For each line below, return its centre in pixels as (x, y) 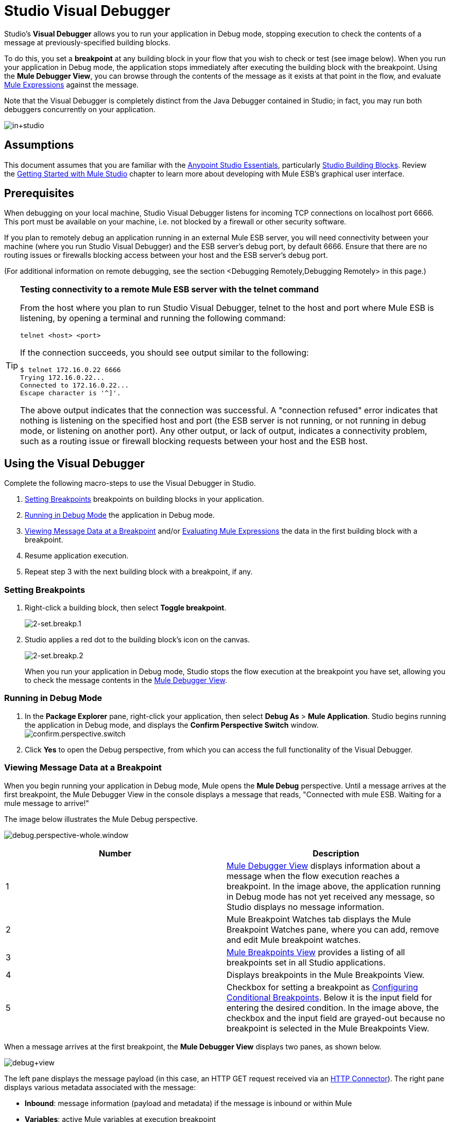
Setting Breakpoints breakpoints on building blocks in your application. (144, 499)
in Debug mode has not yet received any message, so (331, 896)
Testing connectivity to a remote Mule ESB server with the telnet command (170, 290)
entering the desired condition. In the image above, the (333, 1007)
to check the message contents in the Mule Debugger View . (126, 680)
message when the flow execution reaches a (313, 876)
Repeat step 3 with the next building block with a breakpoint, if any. (139, 572)
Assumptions (39, 145)
